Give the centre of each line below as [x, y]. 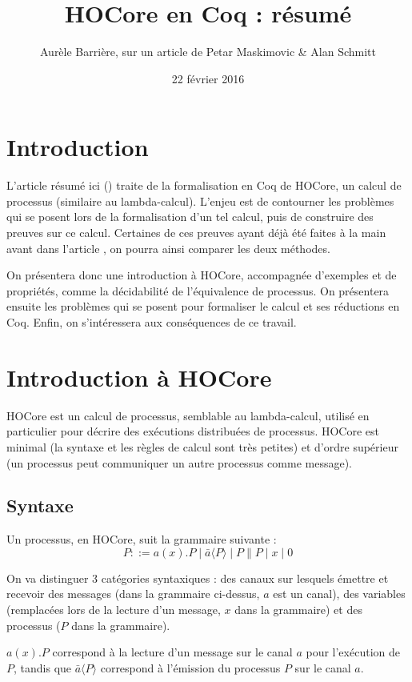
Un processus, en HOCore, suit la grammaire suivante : [142, 539]
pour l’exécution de [353, 652]
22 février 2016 [208, 78]
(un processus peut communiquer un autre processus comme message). [179, 462]
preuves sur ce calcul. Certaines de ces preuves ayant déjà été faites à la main [196, 233]
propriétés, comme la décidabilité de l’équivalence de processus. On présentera [198, 290]
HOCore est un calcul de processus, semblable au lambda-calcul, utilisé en [188, 415]
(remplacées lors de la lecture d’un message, [114, 610]
